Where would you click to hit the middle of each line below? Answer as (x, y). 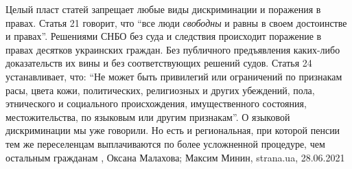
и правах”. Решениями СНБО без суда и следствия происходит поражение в (164, 36)
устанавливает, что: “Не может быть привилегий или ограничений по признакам (174, 76)
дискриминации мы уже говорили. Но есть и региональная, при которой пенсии (173, 130)
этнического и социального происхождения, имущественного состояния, (156, 103)
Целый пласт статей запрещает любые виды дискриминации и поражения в (163, 9)
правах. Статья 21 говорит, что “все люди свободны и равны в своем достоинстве (176, 22)
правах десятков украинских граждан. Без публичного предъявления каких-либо (173, 49)
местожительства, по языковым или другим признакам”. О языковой (148, 116)
